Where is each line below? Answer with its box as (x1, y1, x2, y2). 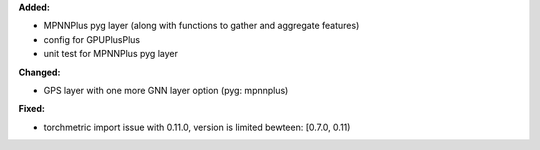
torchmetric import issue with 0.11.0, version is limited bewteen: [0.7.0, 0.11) (43, 121, 351, 133)
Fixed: (18, 103, 45, 115)
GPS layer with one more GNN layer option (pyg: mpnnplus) (43, 84, 289, 96)
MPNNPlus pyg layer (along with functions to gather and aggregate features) (43, 20, 360, 32)
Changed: (18, 66, 61, 78)
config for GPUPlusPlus (43, 33, 140, 45)
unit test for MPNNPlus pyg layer (43, 48, 179, 60)
